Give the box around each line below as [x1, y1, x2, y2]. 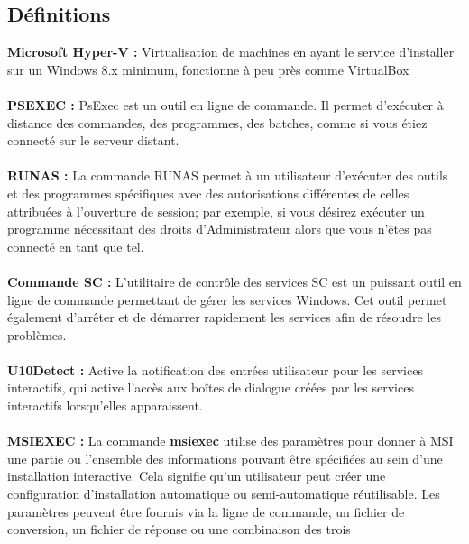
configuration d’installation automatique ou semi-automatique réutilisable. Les [7, 484, 440, 503]
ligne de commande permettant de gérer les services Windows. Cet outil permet [7, 290, 447, 309]
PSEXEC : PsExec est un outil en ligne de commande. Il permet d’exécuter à [7, 95, 444, 114]
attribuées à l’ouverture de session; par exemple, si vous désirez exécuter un [7, 201, 425, 220]
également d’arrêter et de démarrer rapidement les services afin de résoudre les [7, 308, 441, 327]
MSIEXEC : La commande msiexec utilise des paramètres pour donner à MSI [7, 431, 454, 450]
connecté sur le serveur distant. [7, 131, 179, 150]
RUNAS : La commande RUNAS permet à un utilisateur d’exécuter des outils [7, 166, 448, 185]
